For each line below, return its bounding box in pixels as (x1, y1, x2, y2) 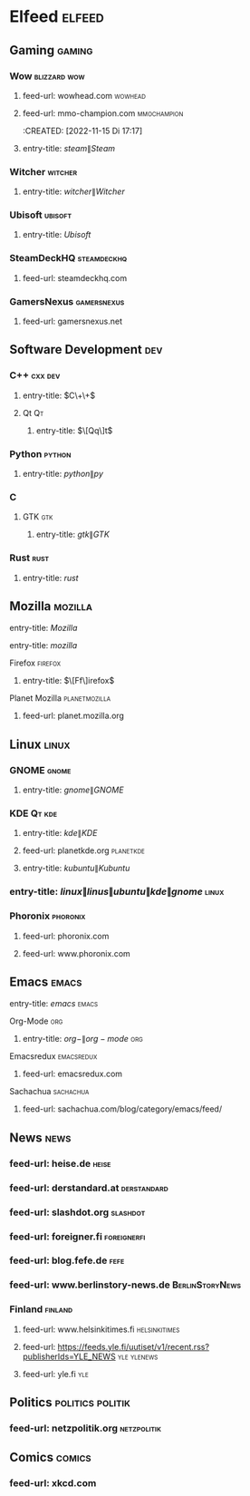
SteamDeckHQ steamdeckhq (9, 252, 128, 265)
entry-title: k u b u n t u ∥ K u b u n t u (22, 863, 130, 874)
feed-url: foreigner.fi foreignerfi (9, 1230, 146, 1243)
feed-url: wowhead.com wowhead (22, 90, 147, 101)
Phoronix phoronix (9, 909, 86, 922)
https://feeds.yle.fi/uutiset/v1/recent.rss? (57, 1341, 210, 1352)
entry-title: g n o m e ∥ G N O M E (22, 784, 124, 795)
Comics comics (9, 1450, 92, 1465)
